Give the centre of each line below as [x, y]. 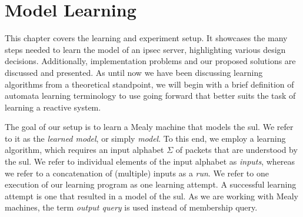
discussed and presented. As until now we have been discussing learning [134, 72]
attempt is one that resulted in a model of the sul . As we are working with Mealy [151, 196]
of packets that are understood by [237, 150]
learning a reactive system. [53, 107]
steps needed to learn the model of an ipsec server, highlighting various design [145, 49]
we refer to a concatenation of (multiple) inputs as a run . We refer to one [137, 173]
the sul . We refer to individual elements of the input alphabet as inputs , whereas [150, 161]
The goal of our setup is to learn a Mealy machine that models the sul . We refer [149, 127]
